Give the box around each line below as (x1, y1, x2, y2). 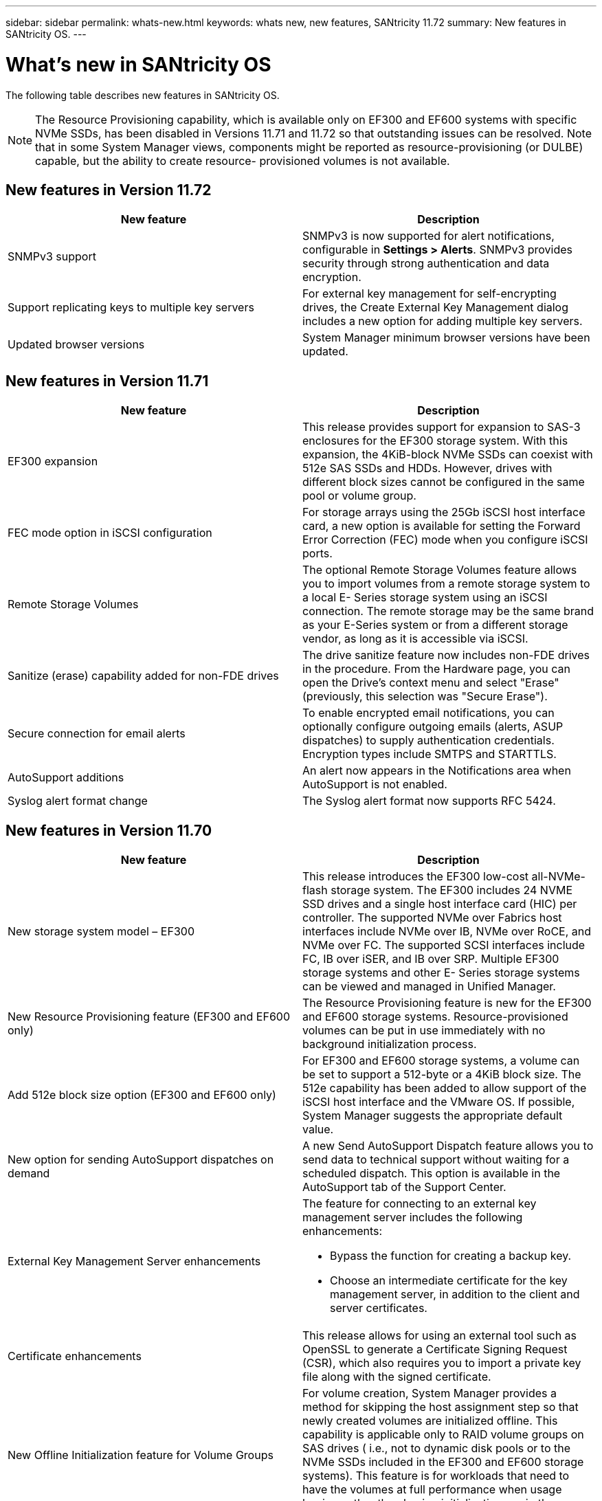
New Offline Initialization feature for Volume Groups (8, 1448, 274, 1463)
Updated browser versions (8, 337, 145, 352)
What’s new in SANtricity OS (5, 52, 271, 76)
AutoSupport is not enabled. (302, 777, 447, 792)
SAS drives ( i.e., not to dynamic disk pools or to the (302, 1441, 571, 1456)
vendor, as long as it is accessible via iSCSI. (302, 632, 528, 646)
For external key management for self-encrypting (302, 287, 557, 301)
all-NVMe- (531, 869, 586, 884)
